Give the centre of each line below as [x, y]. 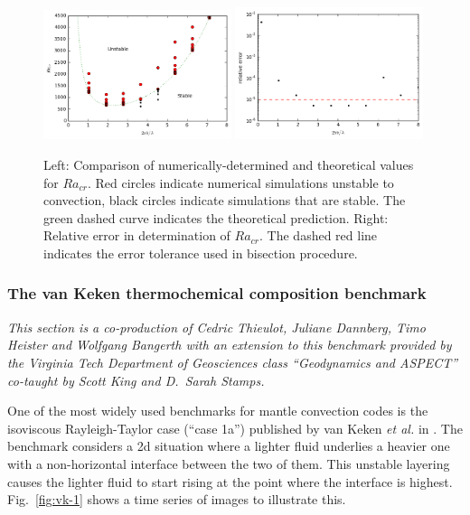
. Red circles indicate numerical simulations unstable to [240, 182]
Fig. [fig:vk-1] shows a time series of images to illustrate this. [177, 499]
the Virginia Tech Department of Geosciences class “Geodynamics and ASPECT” [233, 362]
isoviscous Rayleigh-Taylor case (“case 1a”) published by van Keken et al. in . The [235, 428]
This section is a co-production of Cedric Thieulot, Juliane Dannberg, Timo [216, 327]
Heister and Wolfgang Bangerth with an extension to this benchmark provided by [230, 345]
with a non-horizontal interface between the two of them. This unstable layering [229, 463]
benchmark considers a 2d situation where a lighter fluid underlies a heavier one [229, 446]
